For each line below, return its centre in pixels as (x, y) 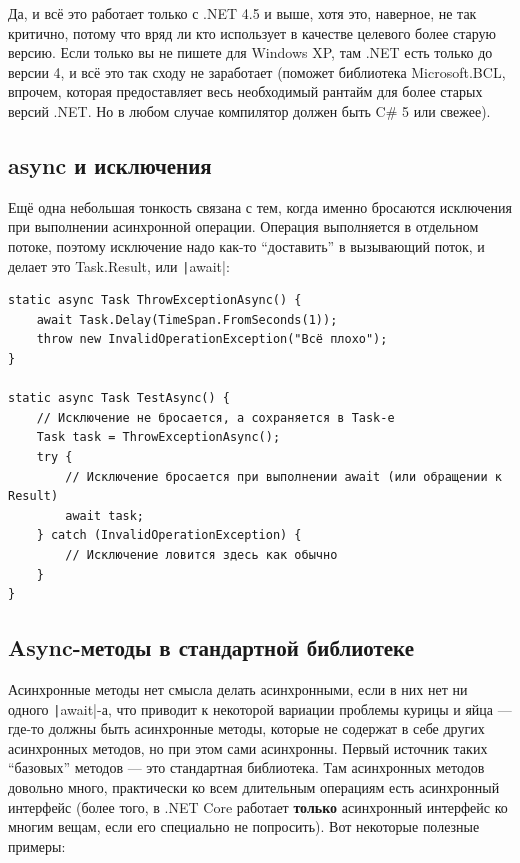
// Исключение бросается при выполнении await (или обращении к (283, 476)
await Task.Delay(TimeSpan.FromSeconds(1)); (187, 319)
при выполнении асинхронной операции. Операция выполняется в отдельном (243, 226)
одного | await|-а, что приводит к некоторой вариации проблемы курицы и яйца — (260, 708)
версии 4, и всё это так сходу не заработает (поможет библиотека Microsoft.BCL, (257, 71)
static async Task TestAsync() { (119, 398)
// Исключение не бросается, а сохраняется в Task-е (215, 417)
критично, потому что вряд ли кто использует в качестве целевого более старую (252, 32)
